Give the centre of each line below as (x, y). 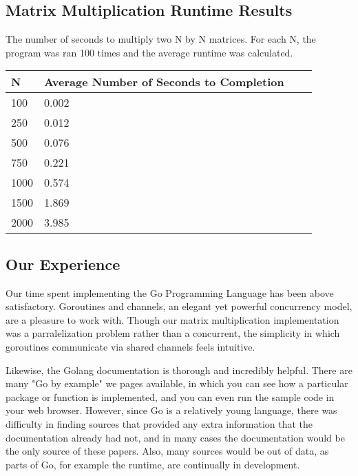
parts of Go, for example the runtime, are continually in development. (153, 464)
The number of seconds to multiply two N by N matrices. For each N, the (161, 39)
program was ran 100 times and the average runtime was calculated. (149, 52)
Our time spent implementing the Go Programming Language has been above (170, 292)
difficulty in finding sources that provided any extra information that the (159, 423)
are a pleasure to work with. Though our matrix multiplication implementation (172, 319)
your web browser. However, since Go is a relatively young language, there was (171, 410)
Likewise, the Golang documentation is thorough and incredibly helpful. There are (179, 370)
